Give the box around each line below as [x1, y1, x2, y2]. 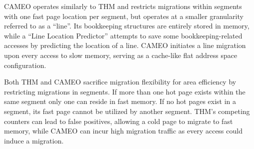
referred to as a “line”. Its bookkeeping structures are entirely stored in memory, [4, 20, 249, 31]
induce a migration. [4, 135, 64, 145]
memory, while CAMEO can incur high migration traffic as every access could [4, 125, 242, 136]
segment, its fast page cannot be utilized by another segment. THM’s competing [4, 105, 250, 116]
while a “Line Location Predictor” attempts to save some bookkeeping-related [4, 30, 242, 40]
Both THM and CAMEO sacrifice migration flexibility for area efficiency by [4, 76, 236, 87]
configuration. [4, 59, 46, 70]
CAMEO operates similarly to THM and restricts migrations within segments [4, 1, 242, 11]
